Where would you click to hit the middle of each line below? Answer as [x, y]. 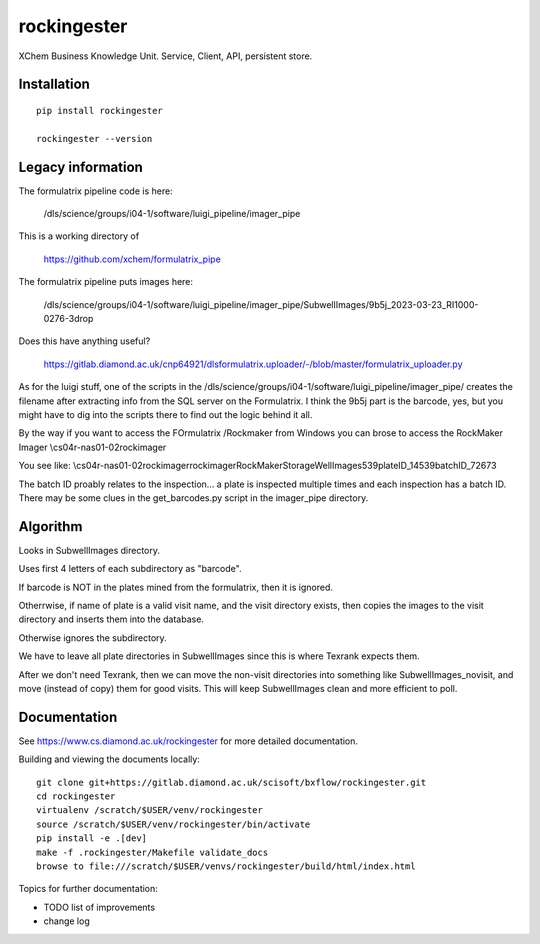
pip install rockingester [100, 110]
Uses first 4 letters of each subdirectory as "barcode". [130, 569]
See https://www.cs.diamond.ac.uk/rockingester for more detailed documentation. [188, 741]
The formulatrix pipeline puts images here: [106, 282]
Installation [54, 84]
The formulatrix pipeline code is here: [96, 191]
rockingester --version [94, 138]
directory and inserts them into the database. [111, 619]
